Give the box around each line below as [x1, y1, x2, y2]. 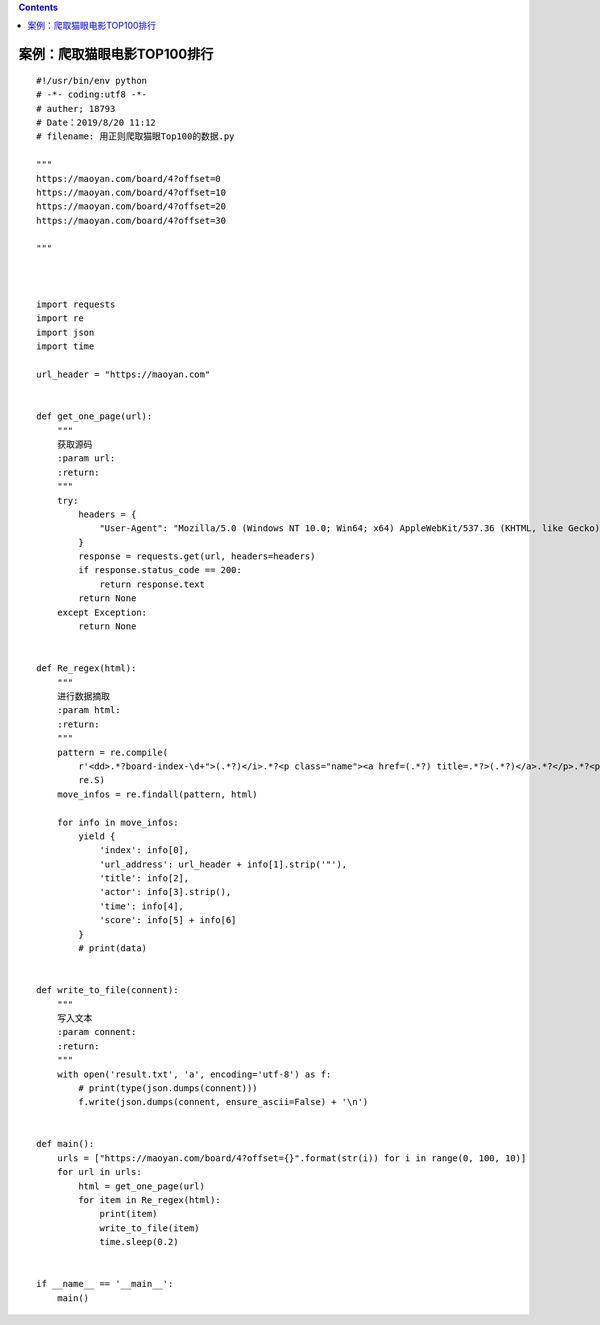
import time [36, 341, 95, 352]
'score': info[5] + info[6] [99, 915, 237, 926]
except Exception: [56, 606, 148, 618]
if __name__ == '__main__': [36, 1278, 174, 1290]
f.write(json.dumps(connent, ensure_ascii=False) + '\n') [78, 1096, 369, 1108]
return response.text [99, 578, 205, 590]
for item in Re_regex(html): [78, 1195, 222, 1206]
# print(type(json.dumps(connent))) [78, 1082, 259, 1094]
